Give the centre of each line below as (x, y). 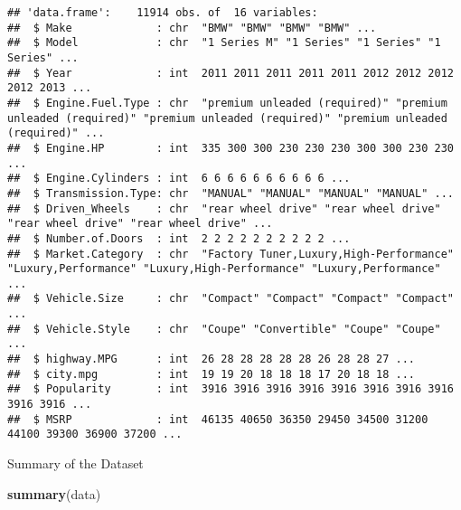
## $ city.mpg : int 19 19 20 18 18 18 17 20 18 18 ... (212, 374)
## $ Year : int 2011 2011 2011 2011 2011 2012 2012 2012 (230, 73)
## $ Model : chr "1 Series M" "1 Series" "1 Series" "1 (224, 43)
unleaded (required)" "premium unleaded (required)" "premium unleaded (227, 118)
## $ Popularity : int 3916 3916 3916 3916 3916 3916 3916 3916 (230, 389)
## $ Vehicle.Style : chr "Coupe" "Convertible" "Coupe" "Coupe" (224, 329)
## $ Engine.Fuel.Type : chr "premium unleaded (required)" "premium (227, 103)
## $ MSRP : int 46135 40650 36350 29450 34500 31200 (218, 419)
